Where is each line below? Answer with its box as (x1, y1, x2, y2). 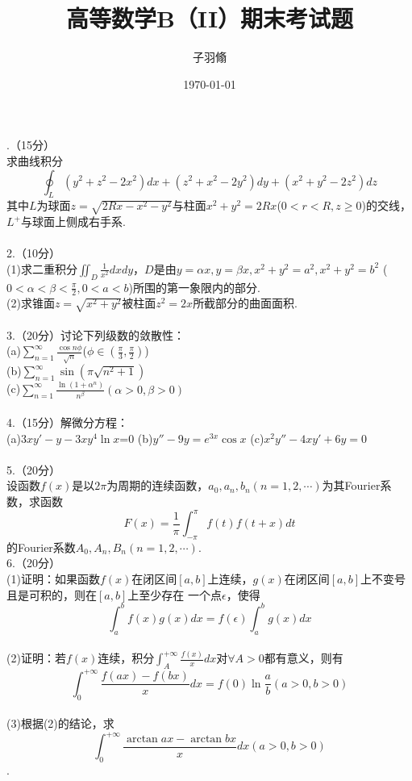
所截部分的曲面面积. (193, 294, 298, 311)
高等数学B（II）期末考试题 (65, 2, 354, 35)
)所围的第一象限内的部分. (128, 278, 260, 295)
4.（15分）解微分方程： (6, 414, 128, 431)
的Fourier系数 (6, 538, 76, 555)
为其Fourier (322, 477, 381, 494)
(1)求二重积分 (6, 260, 77, 277)
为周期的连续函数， (106, 477, 209, 494)
